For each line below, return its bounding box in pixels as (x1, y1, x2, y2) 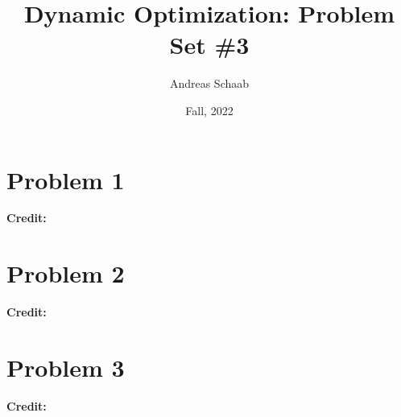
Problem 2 (6, 257, 125, 290)
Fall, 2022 (185, 101, 234, 118)
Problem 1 (6, 163, 125, 196)
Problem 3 (6, 350, 125, 383)
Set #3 (169, 28, 250, 61)
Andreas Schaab (169, 75, 250, 92)
